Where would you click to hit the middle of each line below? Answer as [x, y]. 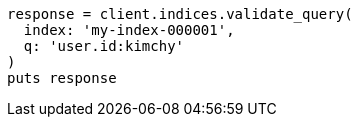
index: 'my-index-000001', [129, 30]
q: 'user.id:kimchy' [104, 46]
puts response [62, 78]
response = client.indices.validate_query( [180, 14]
